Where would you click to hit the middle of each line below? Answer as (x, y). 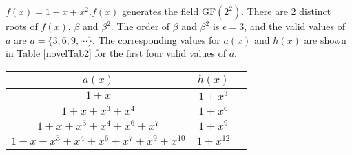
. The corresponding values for (156, 39)
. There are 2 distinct (286, 11)
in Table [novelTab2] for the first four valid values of (116, 53)
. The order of (140, 26)
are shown (325, 39)
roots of (22, 26)
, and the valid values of (295, 26)
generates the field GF (169, 11)
